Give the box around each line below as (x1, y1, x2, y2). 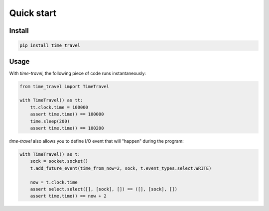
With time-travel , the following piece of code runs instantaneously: (9, 70, 146, 76)
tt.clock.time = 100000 (30, 105, 88, 110)
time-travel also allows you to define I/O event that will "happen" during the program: (9, 138, 184, 144)
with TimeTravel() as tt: (19, 98, 83, 103)
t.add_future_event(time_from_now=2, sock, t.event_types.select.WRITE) (30, 165, 212, 171)
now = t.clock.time (30, 179, 78, 185)
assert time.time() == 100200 (30, 125, 104, 131)
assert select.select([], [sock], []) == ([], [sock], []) (30, 186, 178, 192)
